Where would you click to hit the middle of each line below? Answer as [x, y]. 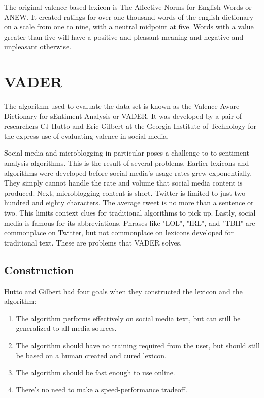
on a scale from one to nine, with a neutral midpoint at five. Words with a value [129, 27]
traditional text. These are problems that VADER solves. [93, 242]
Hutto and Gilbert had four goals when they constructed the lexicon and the [123, 291]
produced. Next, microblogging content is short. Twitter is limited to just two [125, 192]
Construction [39, 270]
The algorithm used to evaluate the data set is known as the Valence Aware [122, 106]
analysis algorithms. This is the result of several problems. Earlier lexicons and [127, 163]
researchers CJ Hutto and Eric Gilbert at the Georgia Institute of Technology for [130, 126]
